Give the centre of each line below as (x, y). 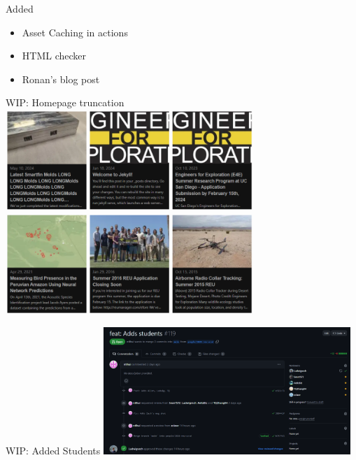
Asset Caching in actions (75, 32)
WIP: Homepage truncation (65, 102)
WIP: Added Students (53, 451)
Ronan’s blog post (61, 79)
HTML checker (54, 56)
